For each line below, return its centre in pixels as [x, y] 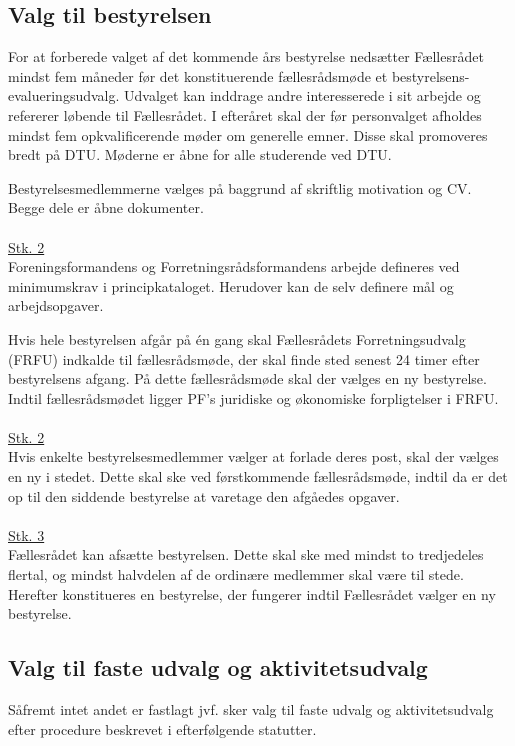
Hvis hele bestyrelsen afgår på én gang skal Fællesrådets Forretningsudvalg [237, 338]
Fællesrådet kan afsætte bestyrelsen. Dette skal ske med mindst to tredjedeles [246, 554]
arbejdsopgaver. [56, 305]
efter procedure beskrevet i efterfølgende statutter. [162, 728]
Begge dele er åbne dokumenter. [106, 207]
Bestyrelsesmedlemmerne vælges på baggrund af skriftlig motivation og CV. [240, 187]
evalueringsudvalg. [64, 95]
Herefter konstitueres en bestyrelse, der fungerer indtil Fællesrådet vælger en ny [252, 593]
